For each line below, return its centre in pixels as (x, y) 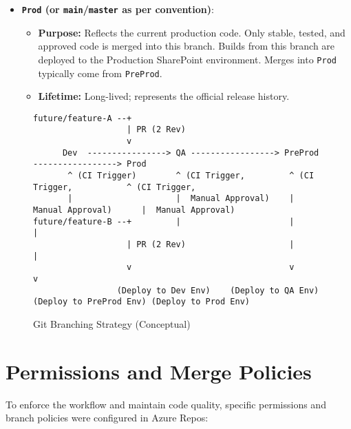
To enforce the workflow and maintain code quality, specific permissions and (166, 404)
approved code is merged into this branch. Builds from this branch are (187, 46)
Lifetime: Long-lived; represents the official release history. (164, 96)
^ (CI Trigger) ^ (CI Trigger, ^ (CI (191, 176)
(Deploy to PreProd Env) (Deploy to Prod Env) (141, 302)
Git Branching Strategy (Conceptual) (112, 323)
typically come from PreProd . (100, 73)
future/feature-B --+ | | (164, 221)
